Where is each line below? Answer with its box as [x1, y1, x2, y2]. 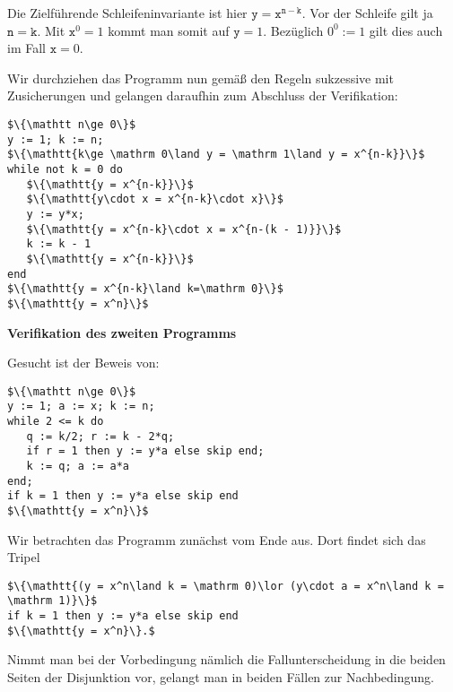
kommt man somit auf [108, 21, 230, 39]
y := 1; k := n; [7, 133, 104, 146]
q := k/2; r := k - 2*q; [26, 429, 175, 443]
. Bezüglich [263, 21, 324, 39]
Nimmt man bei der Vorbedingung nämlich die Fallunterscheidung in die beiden [7, 650, 446, 669]
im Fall [7, 39, 46, 57]
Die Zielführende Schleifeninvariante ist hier [7, 4, 248, 22]
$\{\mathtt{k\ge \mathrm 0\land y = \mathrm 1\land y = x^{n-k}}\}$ [7, 148, 425, 161]
